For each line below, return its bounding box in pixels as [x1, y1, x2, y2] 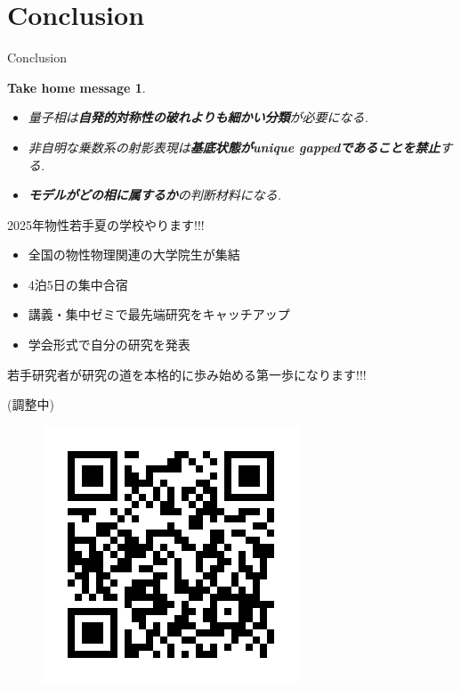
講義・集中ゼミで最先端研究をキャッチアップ [28, 305, 290, 324]
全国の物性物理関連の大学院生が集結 [28, 245, 240, 264]
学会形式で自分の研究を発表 [28, 335, 190, 354]
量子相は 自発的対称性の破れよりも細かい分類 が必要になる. [28, 108, 368, 127]
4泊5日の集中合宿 [28, 275, 128, 293]
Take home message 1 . [7, 78, 146, 96]
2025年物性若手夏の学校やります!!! [7, 215, 205, 234]
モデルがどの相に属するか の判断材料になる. [28, 185, 282, 204]
